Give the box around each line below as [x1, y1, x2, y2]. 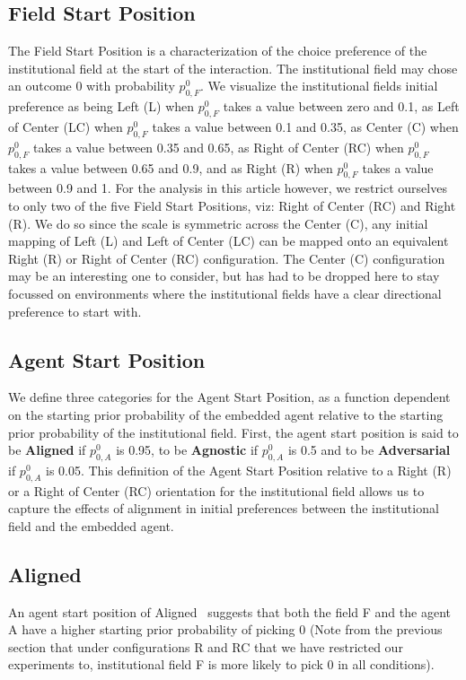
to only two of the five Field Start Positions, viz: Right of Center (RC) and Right [8, 196, 456, 214]
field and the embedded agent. [8, 516, 174, 535]
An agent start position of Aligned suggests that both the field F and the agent [8, 602, 451, 621]
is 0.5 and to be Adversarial [287, 440, 451, 459]
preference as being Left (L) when [8, 97, 195, 116]
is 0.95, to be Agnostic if [116, 440, 259, 459]
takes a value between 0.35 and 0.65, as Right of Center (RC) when [33, 137, 404, 156]
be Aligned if [8, 440, 86, 459]
